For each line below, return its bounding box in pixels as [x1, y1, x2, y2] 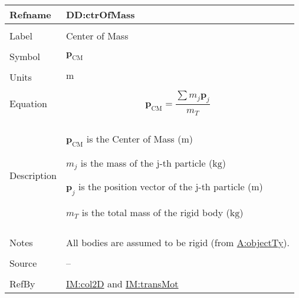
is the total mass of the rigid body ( [81, 205, 230, 219]
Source [9, 256, 37, 270]
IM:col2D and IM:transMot [65, 276, 179, 290]
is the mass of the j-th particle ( [80, 155, 213, 170]
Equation [9, 96, 47, 110]
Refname [9, 8, 51, 21]
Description [9, 168, 57, 183]
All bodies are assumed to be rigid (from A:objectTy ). [65, 235, 290, 249]
